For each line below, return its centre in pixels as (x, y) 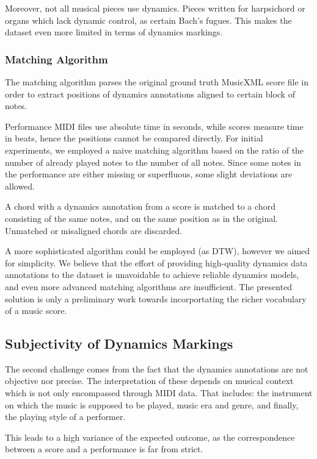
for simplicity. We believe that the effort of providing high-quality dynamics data (156, 262)
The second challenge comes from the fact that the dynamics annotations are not (157, 368)
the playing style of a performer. (65, 417)
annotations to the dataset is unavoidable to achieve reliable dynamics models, (152, 275)
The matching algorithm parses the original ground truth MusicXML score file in (157, 82)
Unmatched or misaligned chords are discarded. (94, 230)
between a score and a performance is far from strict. (104, 449)
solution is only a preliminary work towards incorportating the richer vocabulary (156, 298)
